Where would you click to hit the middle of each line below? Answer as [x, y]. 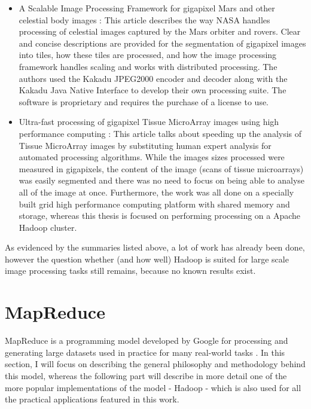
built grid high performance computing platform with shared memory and [154, 204]
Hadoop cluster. [48, 227]
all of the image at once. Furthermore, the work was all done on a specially [156, 192]
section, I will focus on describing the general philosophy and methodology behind [155, 364]
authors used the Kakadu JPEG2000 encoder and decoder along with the [153, 78]
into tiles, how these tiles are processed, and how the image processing [148, 55]
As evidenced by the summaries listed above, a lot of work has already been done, [155, 247]
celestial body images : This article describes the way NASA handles [144, 19]
